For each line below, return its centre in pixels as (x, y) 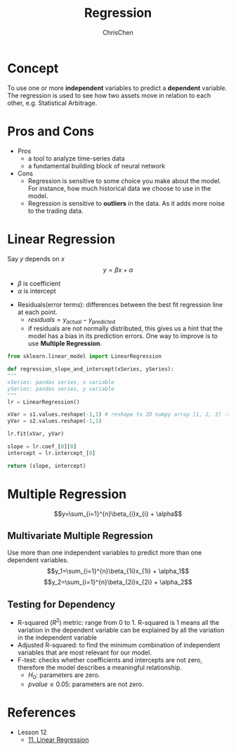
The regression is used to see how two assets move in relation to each (109, 95)
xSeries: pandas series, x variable (61, 382)
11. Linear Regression (58, 739)
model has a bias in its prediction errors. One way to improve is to (123, 336)
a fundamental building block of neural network (97, 166)
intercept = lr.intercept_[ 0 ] (52, 453)
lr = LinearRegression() (44, 402)
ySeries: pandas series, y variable (61, 389)
